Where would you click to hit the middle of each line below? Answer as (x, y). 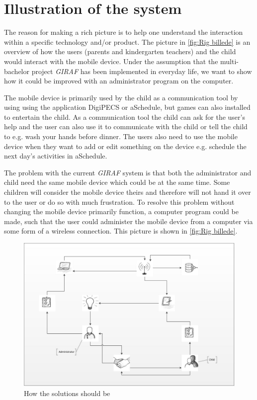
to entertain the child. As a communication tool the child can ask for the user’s (125, 117)
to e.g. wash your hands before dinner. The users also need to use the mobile (121, 136)
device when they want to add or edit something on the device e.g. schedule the (125, 146)
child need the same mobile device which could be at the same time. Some (117, 182)
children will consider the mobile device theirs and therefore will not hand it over (128, 192)
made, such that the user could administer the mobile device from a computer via (128, 221)
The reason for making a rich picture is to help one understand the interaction (124, 32)
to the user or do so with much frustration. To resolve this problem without (119, 201)
